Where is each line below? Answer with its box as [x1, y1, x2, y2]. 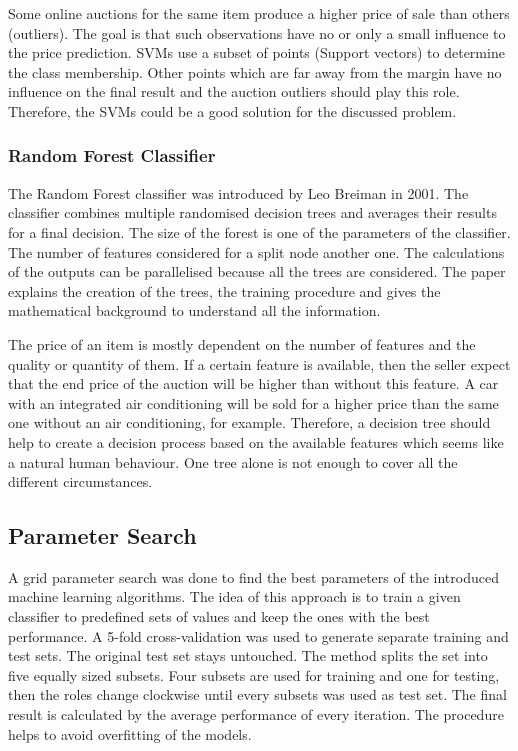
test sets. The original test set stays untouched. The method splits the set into [8, 645, 488, 666]
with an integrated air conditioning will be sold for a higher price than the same [8, 392, 499, 413]
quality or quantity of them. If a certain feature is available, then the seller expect [8, 353, 511, 374]
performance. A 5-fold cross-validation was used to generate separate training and [8, 625, 509, 646]
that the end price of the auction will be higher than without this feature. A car [8, 373, 499, 394]
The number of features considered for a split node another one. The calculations [8, 241, 505, 262]
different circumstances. [8, 471, 153, 492]
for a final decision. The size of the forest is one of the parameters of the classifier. [8, 221, 511, 242]
